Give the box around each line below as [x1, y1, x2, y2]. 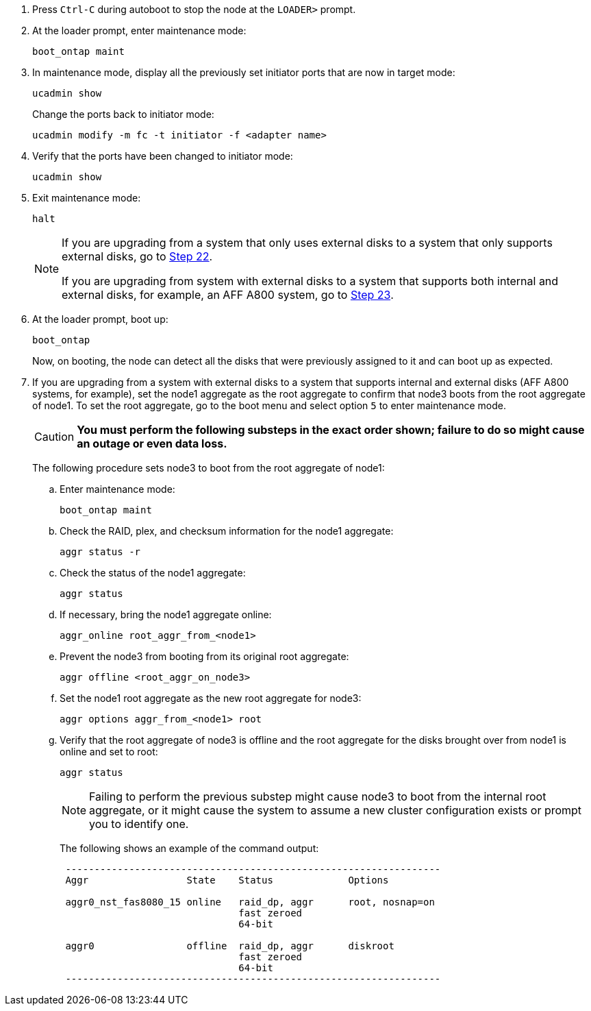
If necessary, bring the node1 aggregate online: [60, 609, 272, 620]
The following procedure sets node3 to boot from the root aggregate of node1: [32, 462, 385, 474]
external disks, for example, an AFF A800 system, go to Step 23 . [62, 288, 394, 302]
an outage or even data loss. [77, 437, 227, 450]
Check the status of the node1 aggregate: [60, 567, 246, 578]
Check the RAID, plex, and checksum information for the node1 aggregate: [60, 525, 394, 537]
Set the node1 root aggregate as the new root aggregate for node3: [60, 692, 362, 704]
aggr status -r [60, 546, 141, 557]
